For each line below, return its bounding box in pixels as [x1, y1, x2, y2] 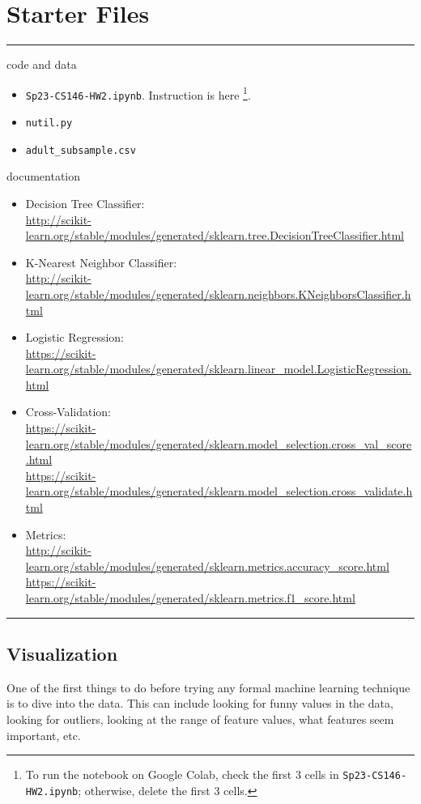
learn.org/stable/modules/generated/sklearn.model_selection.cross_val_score [25, 435, 412, 452]
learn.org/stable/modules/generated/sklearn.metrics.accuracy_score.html [25, 557, 389, 574]
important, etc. [6, 726, 81, 743]
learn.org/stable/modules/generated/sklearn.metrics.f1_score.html [25, 589, 355, 606]
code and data [6, 56, 77, 73]
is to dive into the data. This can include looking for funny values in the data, [6, 695, 393, 712]
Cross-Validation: [25, 403, 112, 420]
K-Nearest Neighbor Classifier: [25, 253, 177, 270]
